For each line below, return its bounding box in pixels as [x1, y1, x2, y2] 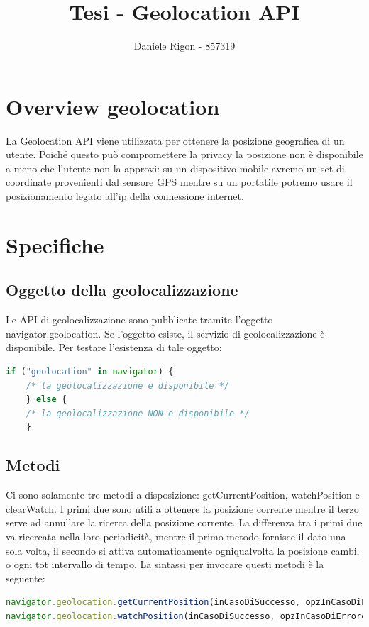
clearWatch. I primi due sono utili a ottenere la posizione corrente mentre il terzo [6, 501, 359, 516]
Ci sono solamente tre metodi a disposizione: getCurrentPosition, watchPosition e [6, 487, 360, 502]
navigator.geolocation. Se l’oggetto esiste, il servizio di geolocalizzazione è [6, 326, 325, 340]
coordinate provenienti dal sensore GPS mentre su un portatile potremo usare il [6, 174, 353, 189]
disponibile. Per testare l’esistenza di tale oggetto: [6, 340, 222, 355]
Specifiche [6, 230, 104, 259]
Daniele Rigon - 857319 [133, 38, 236, 53]
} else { [26, 394, 67, 405]
